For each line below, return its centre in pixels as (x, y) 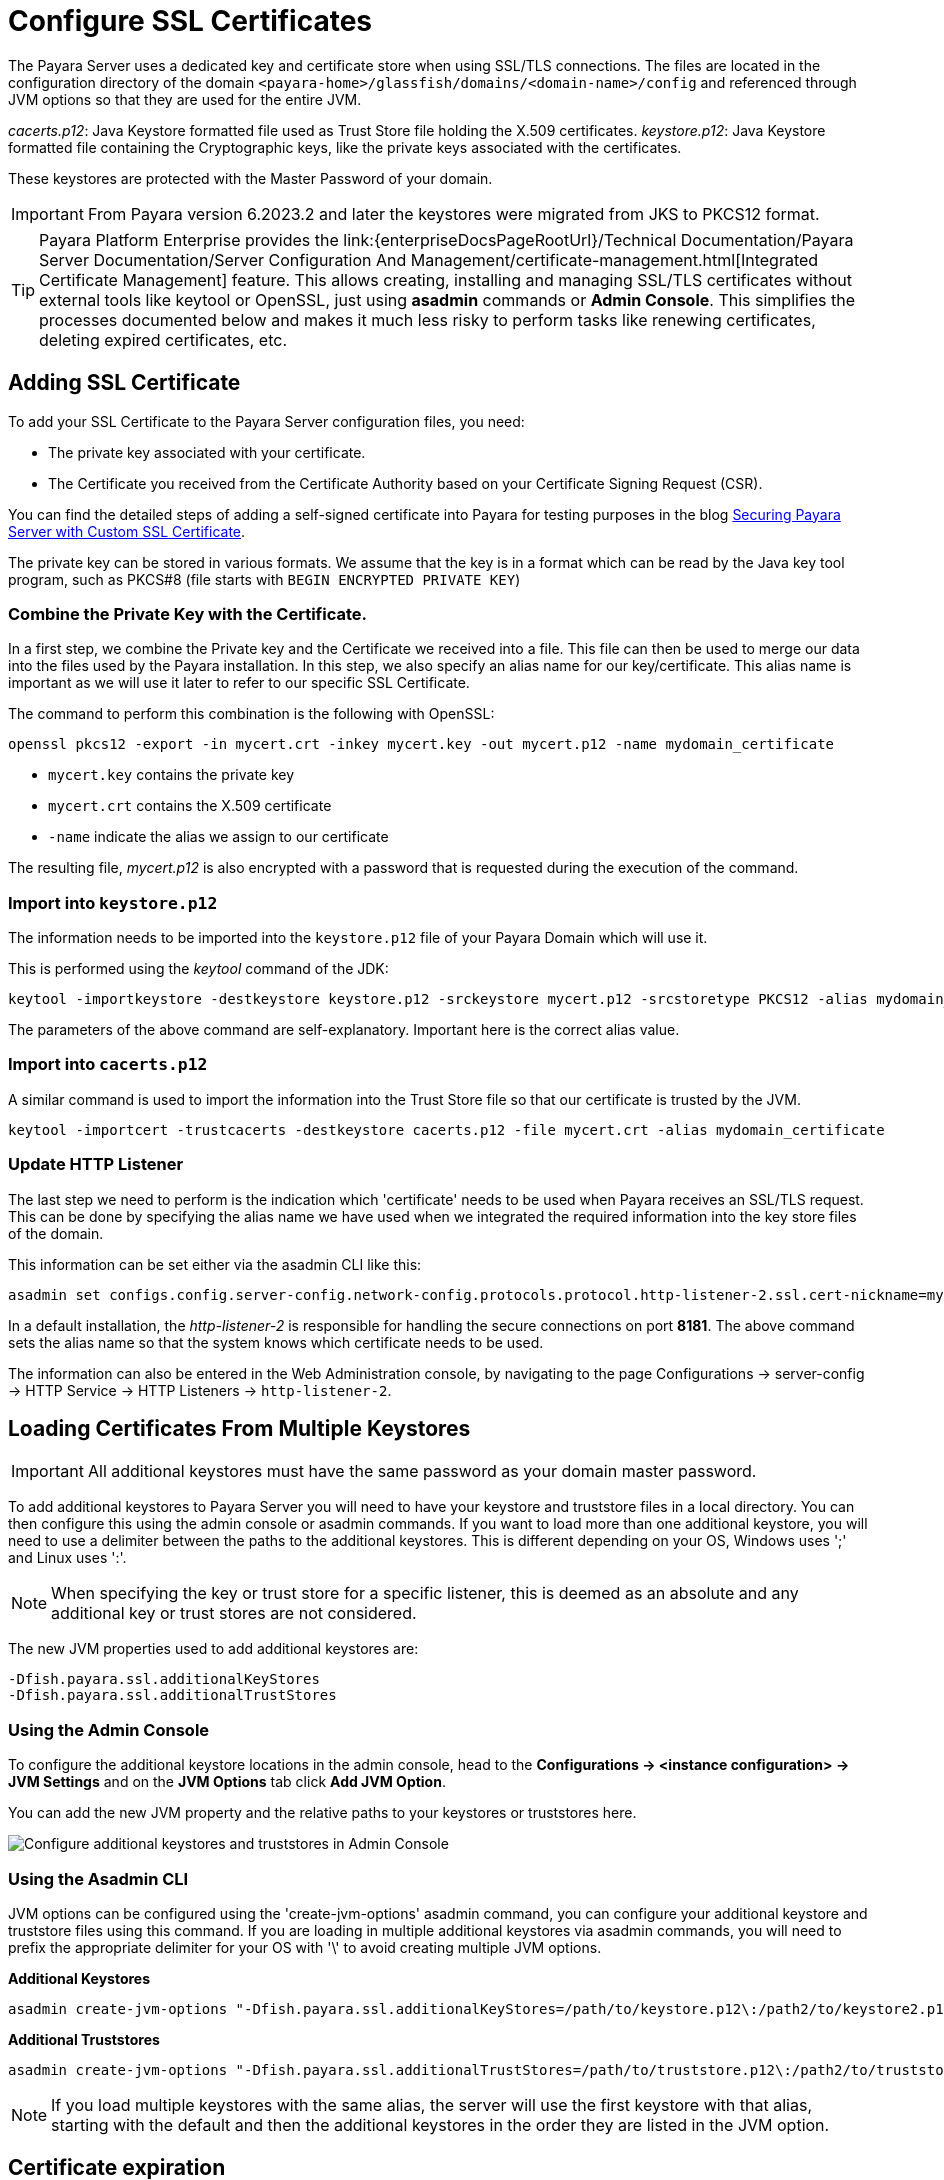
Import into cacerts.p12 (108, 1064)
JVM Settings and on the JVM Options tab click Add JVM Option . (227, 1782)
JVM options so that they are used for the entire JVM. (185, 99)
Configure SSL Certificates (190, 21)
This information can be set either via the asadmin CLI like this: (215, 1264)
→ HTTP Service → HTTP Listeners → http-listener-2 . (200, 1390)
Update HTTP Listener (96, 1164)
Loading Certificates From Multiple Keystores (239, 1429)
